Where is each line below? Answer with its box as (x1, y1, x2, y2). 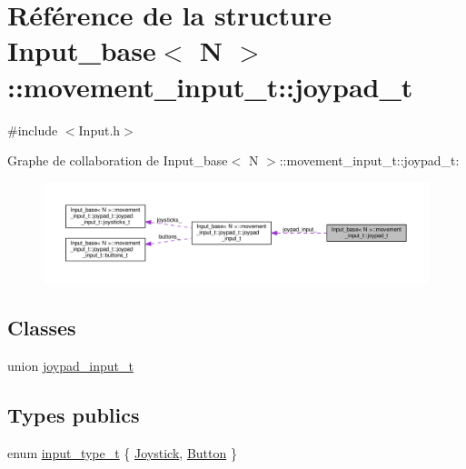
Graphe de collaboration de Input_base (7, 151, 228, 170)
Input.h (78, 120, 121, 139)
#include (7, 120, 58, 139)
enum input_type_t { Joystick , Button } (7, 444, 237, 463)
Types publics (7, 401, 140, 429)
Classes (7, 314, 76, 342)
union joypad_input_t (7, 356, 134, 375)
